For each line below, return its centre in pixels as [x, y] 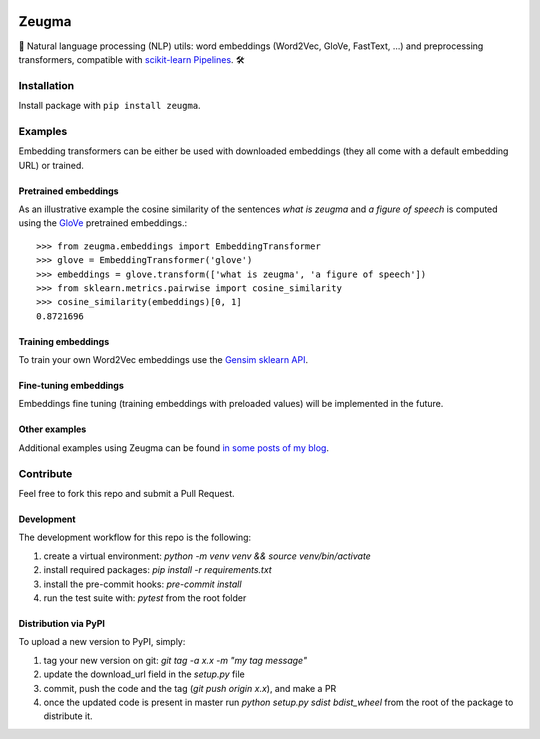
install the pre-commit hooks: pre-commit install [142, 584]
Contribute [45, 473]
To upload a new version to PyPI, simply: [102, 642]
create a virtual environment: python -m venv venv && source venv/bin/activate [207, 556]
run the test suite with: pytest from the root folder [145, 597]
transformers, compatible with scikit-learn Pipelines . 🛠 [131, 59]
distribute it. [68, 716]
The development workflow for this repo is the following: [135, 537]
